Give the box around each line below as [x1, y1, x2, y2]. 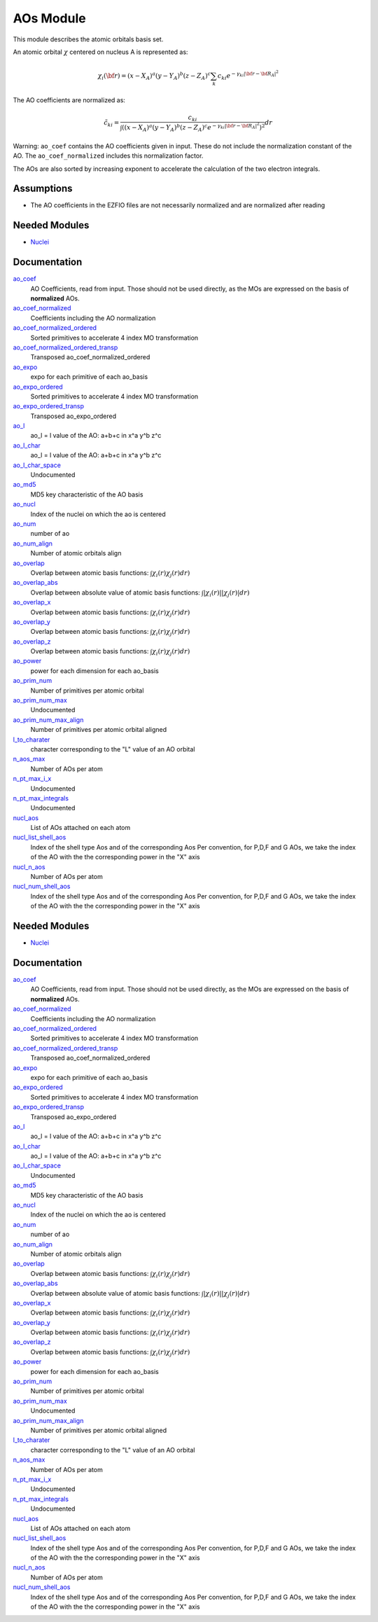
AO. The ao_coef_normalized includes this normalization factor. [13, 151, 204, 160]
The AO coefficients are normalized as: [13, 95, 126, 104]
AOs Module [13, 11, 87, 26]
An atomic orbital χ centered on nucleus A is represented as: [13, 48, 188, 56]
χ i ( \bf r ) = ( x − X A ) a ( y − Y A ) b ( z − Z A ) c [97, 71, 211, 81]
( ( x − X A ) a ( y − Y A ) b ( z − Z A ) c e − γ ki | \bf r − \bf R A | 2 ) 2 [121, 121, 265, 133]
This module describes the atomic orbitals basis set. [13, 35, 164, 43]
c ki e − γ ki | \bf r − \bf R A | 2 [217, 69, 279, 81]
